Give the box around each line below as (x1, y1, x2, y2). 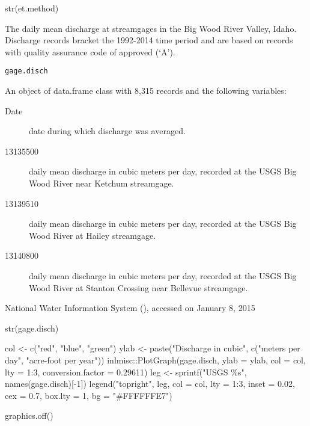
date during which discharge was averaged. (29, 125, 186, 137)
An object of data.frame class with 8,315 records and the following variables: (5, 84, 287, 97)
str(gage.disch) (5, 321, 59, 334)
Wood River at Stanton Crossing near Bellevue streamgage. (29, 281, 248, 294)
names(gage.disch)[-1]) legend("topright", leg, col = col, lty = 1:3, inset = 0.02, (5, 377, 295, 390)
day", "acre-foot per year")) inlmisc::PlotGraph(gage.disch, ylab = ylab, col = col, (5, 353, 306, 366)
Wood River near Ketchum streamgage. (29, 177, 174, 189)
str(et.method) (5, 2, 59, 14)
